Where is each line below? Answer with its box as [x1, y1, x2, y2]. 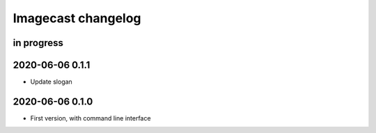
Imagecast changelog [13, 10, 142, 26]
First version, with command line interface [30, 114, 151, 122]
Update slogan [30, 77, 72, 86]
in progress [13, 37, 64, 49]
